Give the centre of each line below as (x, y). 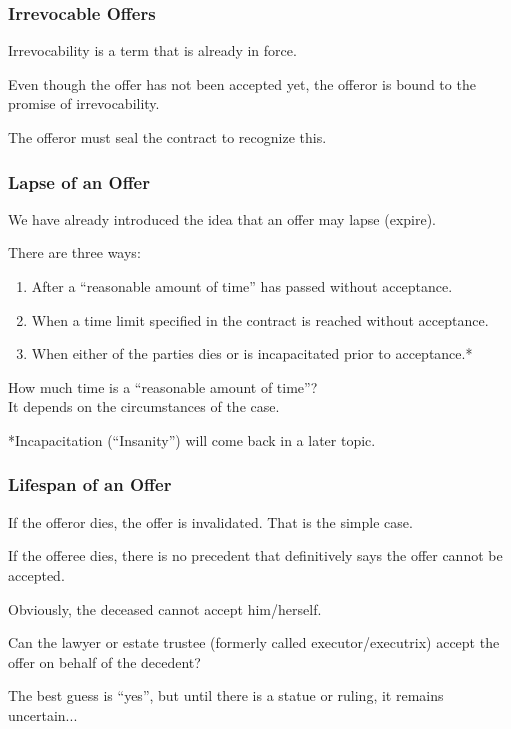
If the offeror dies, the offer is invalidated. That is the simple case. (210, 521)
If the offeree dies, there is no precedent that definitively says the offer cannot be (255, 555)
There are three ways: (74, 252)
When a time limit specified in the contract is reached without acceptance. (260, 319)
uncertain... (43, 714)
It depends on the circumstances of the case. (144, 406)
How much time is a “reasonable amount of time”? (163, 386)
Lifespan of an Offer (90, 484)
